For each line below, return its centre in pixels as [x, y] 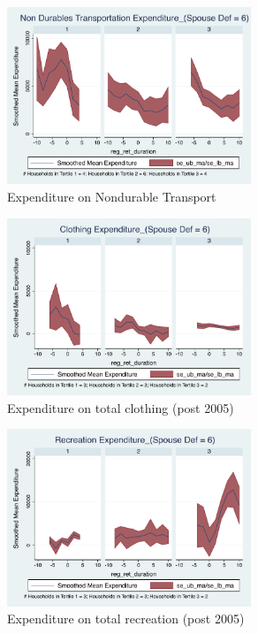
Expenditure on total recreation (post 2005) [126, 619]
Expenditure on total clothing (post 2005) [121, 407]
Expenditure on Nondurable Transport [112, 197]
